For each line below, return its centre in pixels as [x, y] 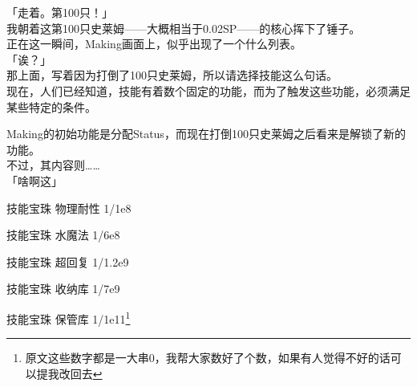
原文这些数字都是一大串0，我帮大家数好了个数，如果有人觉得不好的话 [208, 358]
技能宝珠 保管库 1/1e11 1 [69, 317]
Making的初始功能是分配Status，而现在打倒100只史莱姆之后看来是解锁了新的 [206, 134]
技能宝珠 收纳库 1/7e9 [63, 289]
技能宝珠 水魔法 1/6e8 [63, 235]
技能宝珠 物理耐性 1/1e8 [69, 208]
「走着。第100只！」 [60, 12]
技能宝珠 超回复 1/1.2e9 [68, 261]
